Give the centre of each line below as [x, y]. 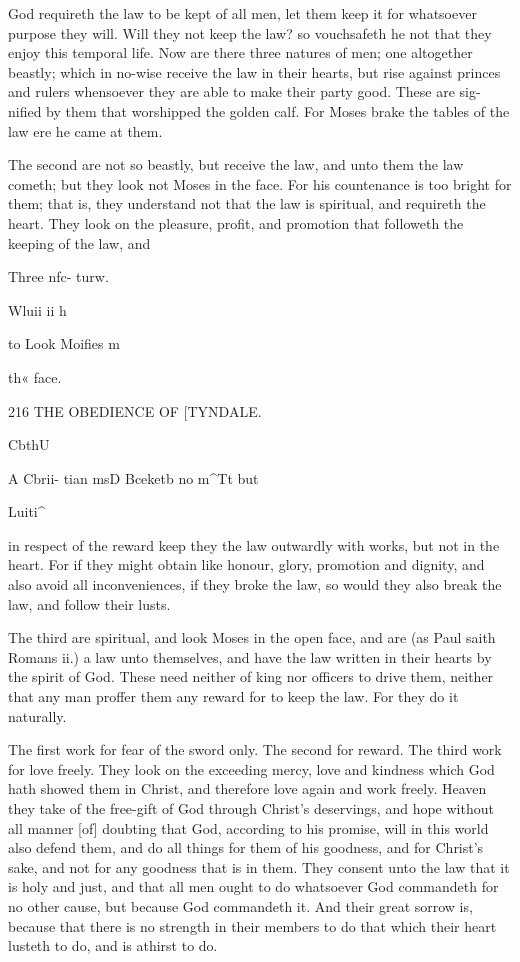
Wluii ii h [37, 309]
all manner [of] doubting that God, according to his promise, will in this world [248, 827]
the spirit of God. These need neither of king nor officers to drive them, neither [251, 676]
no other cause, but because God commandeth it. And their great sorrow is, [240, 905]
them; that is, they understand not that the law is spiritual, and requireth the [247, 203]
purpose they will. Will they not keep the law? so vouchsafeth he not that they [250, 32]
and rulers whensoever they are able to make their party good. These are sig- [244, 91]
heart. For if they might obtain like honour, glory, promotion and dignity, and [246, 564]
